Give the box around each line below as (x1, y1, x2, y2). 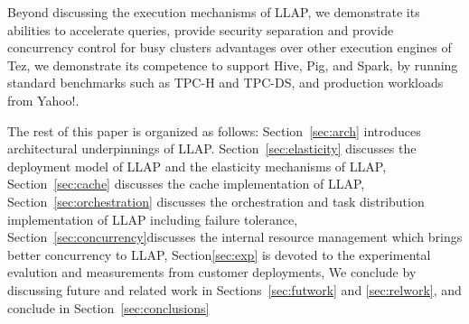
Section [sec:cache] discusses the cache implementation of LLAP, (7, 174, 365, 193)
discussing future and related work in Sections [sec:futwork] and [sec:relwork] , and (7, 280, 462, 299)
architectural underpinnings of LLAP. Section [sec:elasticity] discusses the (7, 139, 417, 158)
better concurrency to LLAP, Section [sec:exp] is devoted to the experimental (7, 245, 431, 264)
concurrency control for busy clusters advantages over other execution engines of (7, 38, 452, 57)
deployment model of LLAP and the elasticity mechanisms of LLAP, (7, 156, 387, 175)
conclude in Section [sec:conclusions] (7, 298, 210, 317)
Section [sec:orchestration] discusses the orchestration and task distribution (7, 191, 425, 210)
